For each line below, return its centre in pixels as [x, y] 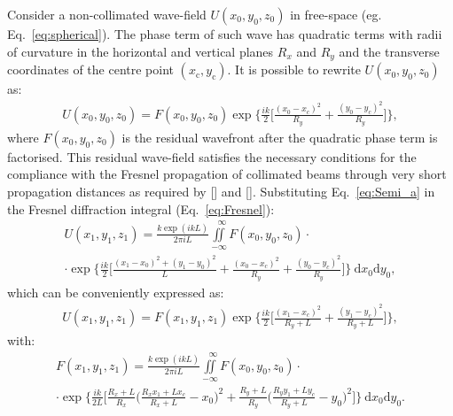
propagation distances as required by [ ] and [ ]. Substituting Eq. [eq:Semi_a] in [221, 191]
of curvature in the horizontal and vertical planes [141, 51]
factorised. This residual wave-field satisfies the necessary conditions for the [212, 156]
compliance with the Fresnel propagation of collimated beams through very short [227, 174]
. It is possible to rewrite [294, 69]
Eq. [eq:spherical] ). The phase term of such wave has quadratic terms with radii [225, 34]
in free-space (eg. [336, 14]
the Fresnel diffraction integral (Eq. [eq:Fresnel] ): [141, 208]
